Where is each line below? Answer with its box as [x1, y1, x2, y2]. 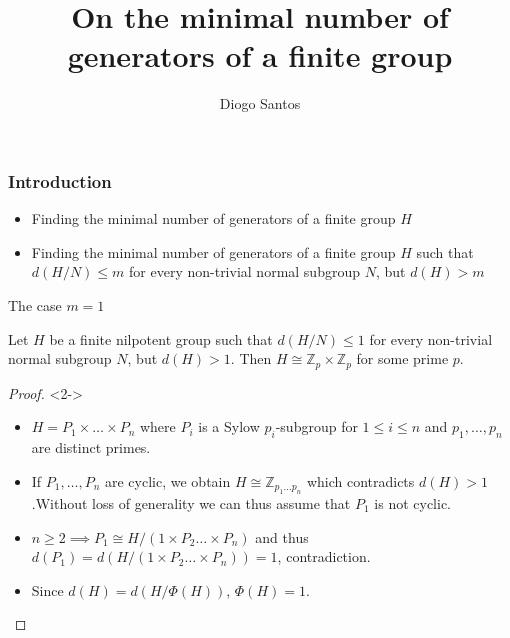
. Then [230, 348, 272, 369]
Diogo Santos [219, 93, 301, 114]
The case [8, 294, 62, 315]
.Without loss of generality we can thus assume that [31, 493, 351, 514]
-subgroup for [275, 416, 358, 437]
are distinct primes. [31, 437, 151, 458]
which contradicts [306, 470, 415, 491]
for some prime [356, 348, 449, 369]
